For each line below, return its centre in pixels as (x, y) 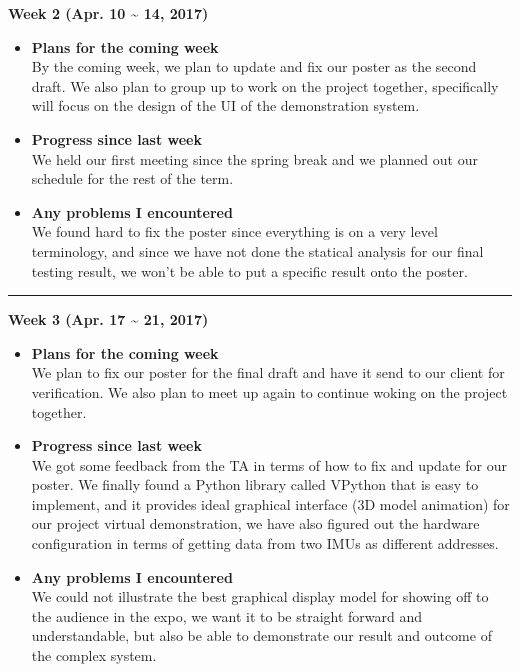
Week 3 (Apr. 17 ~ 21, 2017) (108, 319)
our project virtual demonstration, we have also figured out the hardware (255, 523)
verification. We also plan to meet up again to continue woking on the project (269, 391)
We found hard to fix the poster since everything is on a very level (234, 231)
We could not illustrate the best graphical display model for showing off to (260, 596)
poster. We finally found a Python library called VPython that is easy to (255, 484)
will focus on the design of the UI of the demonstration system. (225, 105)
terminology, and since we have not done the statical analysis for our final (257, 250)
